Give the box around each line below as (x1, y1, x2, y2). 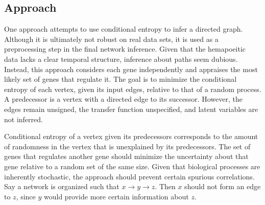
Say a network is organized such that (4, 181, 119, 192)
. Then (155, 181, 176, 192)
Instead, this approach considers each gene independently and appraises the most (4, 63, 258, 74)
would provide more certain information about (44, 191, 189, 201)
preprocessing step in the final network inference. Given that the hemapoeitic (4, 43, 246, 54)
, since (16, 191, 36, 201)
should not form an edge (184, 181, 261, 192)
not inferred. (4, 113, 43, 124)
